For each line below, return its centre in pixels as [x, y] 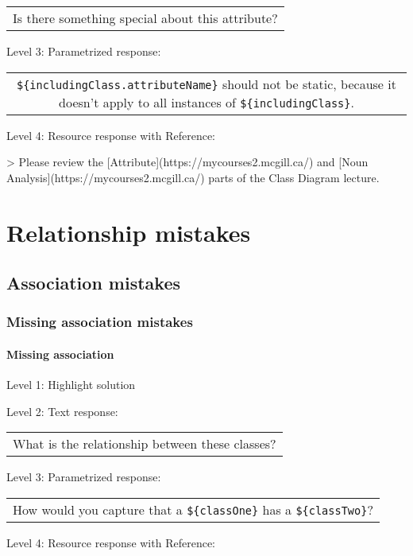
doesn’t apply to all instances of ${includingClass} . [206, 102]
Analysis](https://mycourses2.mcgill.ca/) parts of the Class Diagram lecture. [193, 177]
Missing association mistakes [100, 322]
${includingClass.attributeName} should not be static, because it [206, 84]
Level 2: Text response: [62, 411]
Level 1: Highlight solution [71, 385]
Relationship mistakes [129, 232]
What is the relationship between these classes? [145, 444]
